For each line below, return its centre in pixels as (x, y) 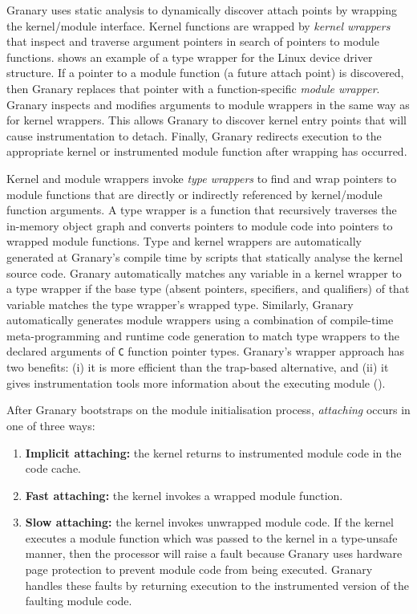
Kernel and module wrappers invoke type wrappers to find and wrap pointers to (202, 178)
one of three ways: (51, 425)
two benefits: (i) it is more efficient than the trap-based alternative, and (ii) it (198, 367)
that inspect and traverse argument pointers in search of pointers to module (193, 41)
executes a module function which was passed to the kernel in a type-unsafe (211, 537)
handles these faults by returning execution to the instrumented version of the (217, 585)
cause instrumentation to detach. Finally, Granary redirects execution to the (194, 135)
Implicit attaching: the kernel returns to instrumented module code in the (213, 452)
